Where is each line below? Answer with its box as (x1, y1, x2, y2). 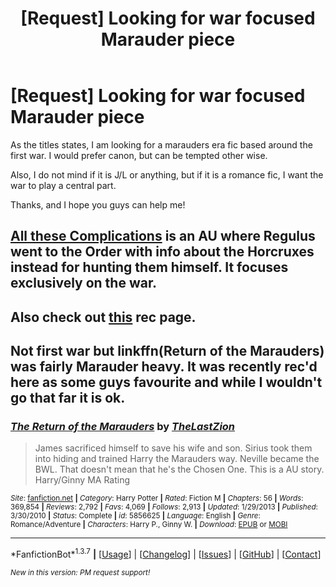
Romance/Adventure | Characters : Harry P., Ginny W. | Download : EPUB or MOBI (10, 520, 288, 530)
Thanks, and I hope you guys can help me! (10, 198, 186, 211)
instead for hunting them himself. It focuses (10, 259, 289, 276)
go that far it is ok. (10, 390, 126, 407)
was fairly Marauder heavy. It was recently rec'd (10, 358, 318, 376)
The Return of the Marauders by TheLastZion (10, 420, 236, 434)
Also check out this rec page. (10, 308, 197, 326)
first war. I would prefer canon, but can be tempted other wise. (10, 149, 268, 161)
